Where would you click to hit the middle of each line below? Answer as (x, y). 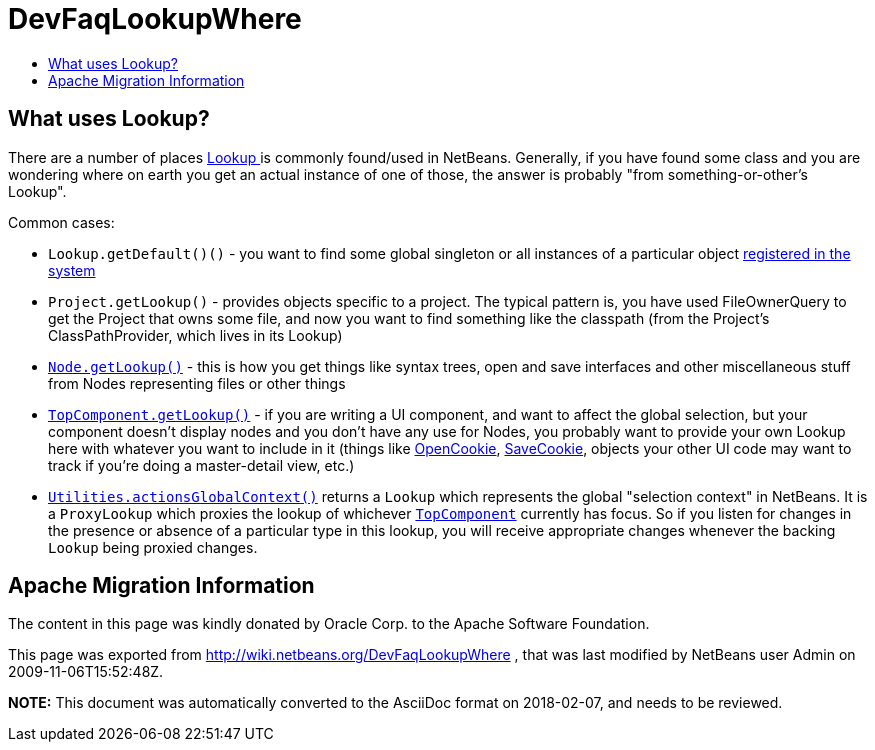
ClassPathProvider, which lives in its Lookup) (195, 335)
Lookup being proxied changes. (153, 547)
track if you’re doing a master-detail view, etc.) (201, 465)
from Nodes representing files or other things (197, 383)
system (72, 270)
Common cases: (61, 222)
